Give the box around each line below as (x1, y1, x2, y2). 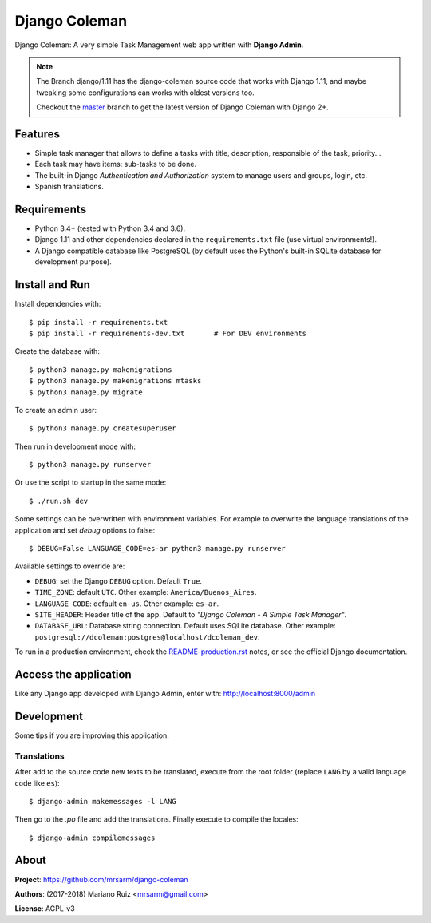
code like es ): (14, 778, 60, 788)
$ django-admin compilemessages (29, 833, 156, 842)
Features (14, 127, 60, 141)
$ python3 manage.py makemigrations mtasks (29, 376, 202, 386)
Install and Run (14, 278, 91, 291)
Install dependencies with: (14, 299, 101, 309)
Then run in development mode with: (14, 442, 136, 451)
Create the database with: (14, 347, 100, 356)
